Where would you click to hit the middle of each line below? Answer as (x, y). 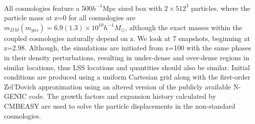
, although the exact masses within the (184, 27)
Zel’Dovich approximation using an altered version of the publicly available (118, 86)
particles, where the (221, 8)
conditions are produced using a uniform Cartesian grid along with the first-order (127, 77)
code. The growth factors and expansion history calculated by (122, 96)
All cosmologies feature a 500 (48, 8)
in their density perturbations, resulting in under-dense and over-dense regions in (127, 57)
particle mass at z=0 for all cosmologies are (70, 18)
